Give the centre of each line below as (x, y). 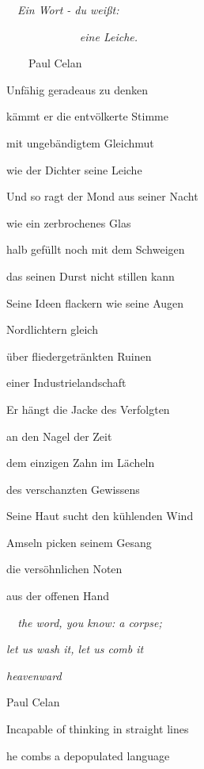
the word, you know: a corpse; (90, 622)
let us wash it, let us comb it (75, 649)
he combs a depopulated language (88, 755)
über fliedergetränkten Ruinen (79, 356)
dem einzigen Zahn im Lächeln (81, 463)
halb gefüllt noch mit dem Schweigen (96, 249)
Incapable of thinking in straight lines (98, 729)
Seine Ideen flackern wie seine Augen (95, 302)
